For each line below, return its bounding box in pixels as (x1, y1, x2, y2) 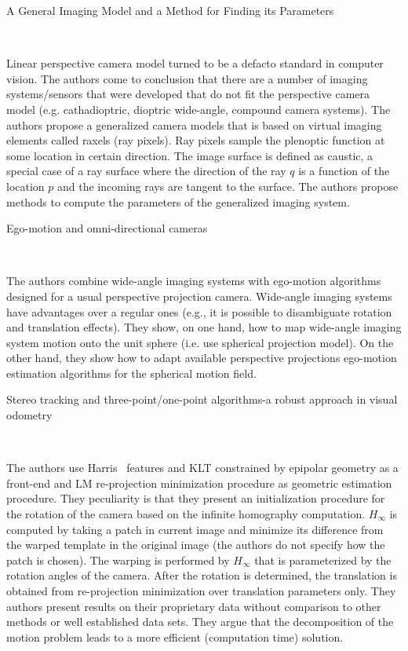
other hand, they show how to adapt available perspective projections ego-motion (6, 349, 397, 366)
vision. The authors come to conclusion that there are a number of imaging (6, 70, 368, 86)
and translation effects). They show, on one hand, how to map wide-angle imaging (6, 319, 402, 335)
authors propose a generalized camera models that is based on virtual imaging (6, 116, 382, 133)
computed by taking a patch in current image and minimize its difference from (6, 521, 384, 537)
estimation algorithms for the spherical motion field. (6, 364, 257, 381)
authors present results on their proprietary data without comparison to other (6, 598, 381, 614)
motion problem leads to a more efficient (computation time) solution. (6, 628, 344, 645)
